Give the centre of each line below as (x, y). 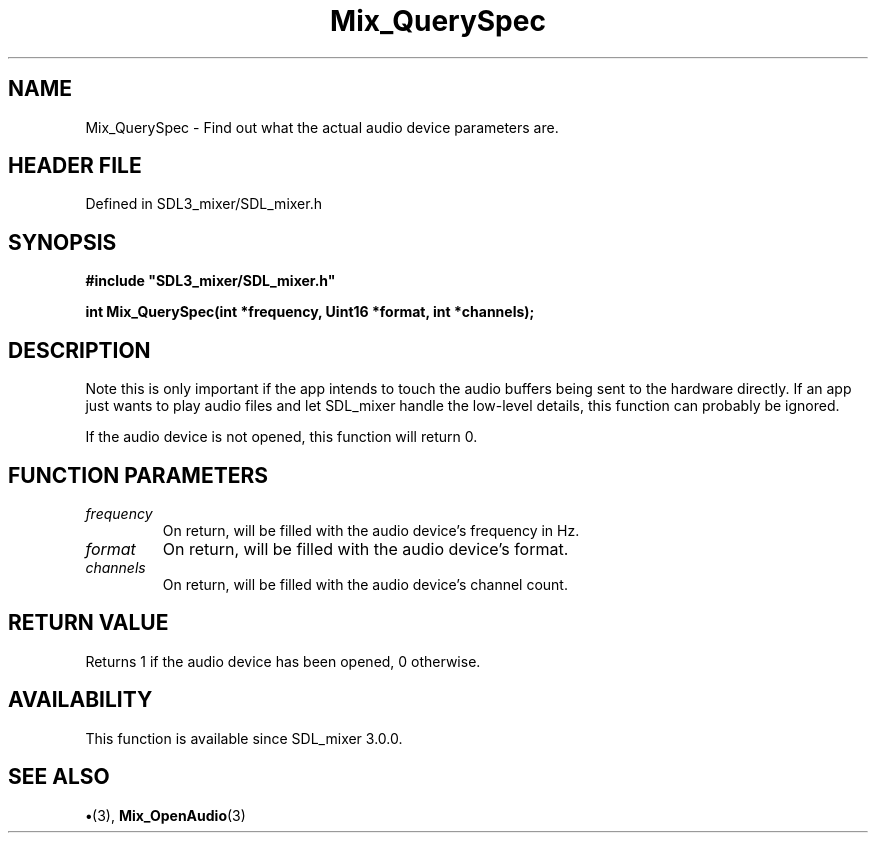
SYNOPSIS (62, 242)
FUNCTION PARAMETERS (138, 475)
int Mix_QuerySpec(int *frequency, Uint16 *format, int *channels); (310, 312)
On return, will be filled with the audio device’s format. (365, 548)
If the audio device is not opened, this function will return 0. (281, 437)
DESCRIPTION (79, 350)
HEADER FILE (75, 166)
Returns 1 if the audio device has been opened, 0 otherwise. (283, 661)
